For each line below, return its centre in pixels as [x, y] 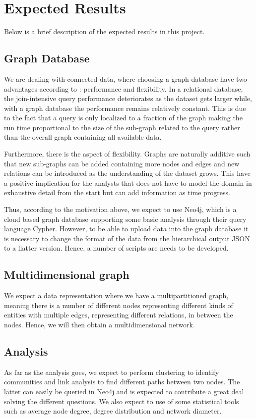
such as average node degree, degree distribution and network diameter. [113, 411]
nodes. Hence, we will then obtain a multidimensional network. [99, 324]
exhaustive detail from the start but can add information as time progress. [117, 192]
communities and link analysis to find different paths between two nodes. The [122, 382]
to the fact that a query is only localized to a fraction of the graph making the [123, 118]
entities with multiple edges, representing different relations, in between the [119, 315]
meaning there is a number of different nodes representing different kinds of [119, 305]
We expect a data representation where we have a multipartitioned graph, [116, 295]
